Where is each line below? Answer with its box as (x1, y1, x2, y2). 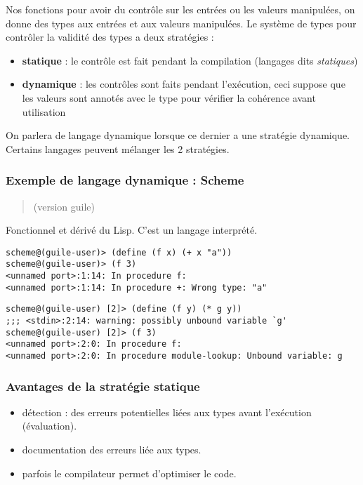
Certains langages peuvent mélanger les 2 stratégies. (6, 141, 230, 156)
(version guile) (33, 199, 95, 213)
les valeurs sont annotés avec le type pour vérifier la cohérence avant (22, 90, 316, 105)
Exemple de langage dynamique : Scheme (6, 171, 244, 189)
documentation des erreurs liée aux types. (22, 442, 202, 457)
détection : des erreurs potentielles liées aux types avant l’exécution (22, 404, 312, 419)
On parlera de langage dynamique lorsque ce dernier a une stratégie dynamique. (6, 128, 350, 142)
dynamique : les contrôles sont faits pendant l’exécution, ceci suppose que (22, 77, 345, 91)
